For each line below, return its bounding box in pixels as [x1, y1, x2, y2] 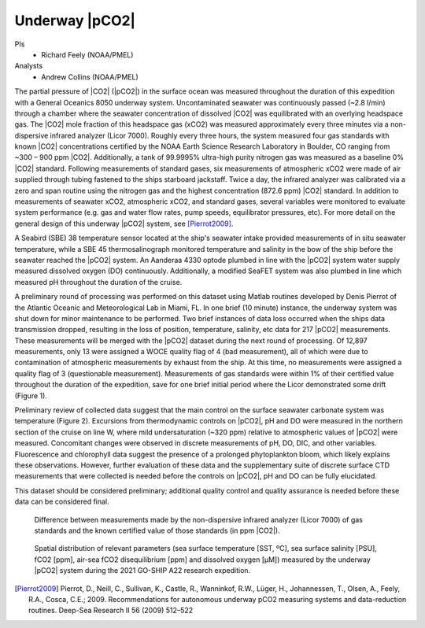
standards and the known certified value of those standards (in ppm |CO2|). [34, 526, 280, 535]
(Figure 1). [14, 390, 47, 401]
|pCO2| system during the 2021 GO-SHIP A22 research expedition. [34, 566, 251, 575]
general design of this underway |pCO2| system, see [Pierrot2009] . [14, 219, 234, 228]
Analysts [14, 61, 43, 71]
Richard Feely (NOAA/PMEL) [41, 50, 134, 59]
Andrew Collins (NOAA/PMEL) [41, 72, 139, 82]
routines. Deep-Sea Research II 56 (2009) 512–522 [28, 606, 194, 615]
